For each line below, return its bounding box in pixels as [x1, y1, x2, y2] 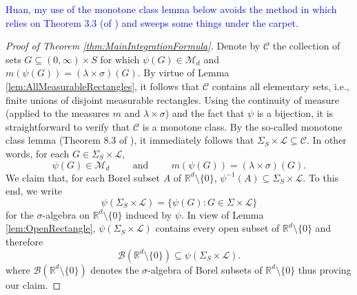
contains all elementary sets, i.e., [212, 78, 349, 93]
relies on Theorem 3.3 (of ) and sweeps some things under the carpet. [6, 15, 298, 30]
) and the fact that [165, 106, 245, 120]
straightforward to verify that [6, 119, 130, 133]
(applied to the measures [6, 106, 110, 120]
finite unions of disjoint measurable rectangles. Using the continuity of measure [6, 92, 339, 107]
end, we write [6, 184, 63, 198]
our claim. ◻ [6, 277, 61, 292]
